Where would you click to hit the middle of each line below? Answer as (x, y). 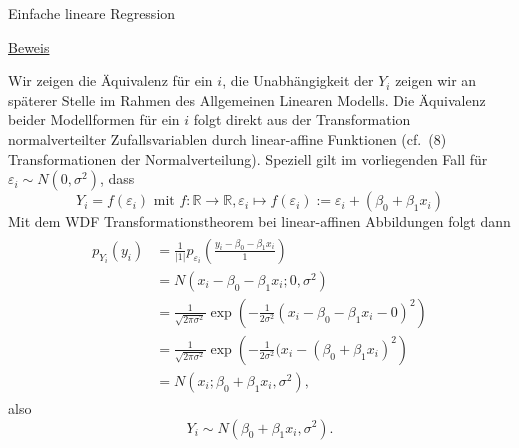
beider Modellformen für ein (94, 119)
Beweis (29, 46)
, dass (117, 178)
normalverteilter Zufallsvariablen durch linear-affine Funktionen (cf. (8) (227, 138)
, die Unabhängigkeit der (298, 80)
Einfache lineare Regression (92, 13)
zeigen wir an (436, 80)
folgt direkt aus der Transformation (302, 119)
